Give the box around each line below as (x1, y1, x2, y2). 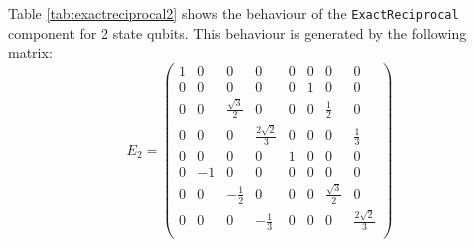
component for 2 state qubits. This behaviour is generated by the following (8, 22, 467, 43)
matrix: (8, 42, 53, 63)
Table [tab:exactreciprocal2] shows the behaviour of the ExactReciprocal (8, 3, 459, 23)
